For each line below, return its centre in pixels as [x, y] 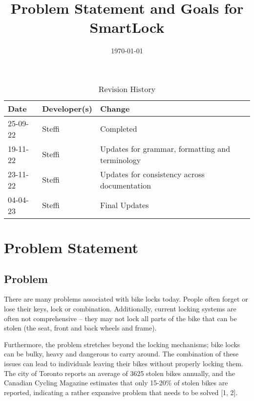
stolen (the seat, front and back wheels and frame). [80, 328]
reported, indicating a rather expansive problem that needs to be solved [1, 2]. [121, 392]
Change [115, 108]
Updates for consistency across [152, 174]
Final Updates [125, 205]
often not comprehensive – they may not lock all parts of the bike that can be [120, 318]
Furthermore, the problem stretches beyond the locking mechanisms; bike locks [122, 344]
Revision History [127, 89]
